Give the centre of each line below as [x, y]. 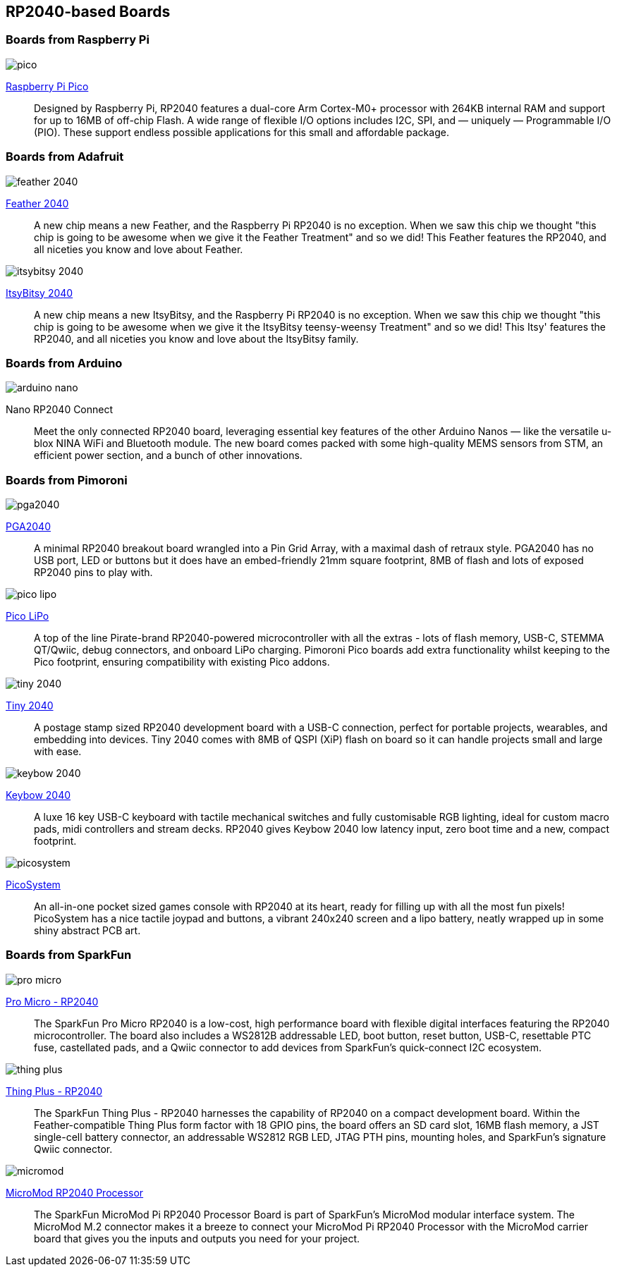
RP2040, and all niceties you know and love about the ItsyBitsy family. [196, 338]
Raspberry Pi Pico [47, 86]
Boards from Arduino [64, 363]
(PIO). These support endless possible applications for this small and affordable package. [242, 132]
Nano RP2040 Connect [60, 410]
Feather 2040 [37, 203]
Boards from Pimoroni [67, 480]
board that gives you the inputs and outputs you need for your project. [197, 1238]
